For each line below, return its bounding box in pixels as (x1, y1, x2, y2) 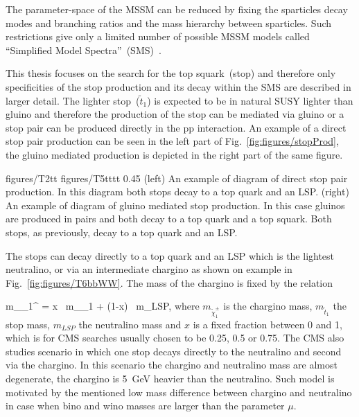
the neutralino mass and (78, 317, 182, 331)
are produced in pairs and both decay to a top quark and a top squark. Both (6, 211, 332, 226)
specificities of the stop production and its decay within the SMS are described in (6, 79, 351, 94)
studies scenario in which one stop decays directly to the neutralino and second (6, 344, 342, 358)
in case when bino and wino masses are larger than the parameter (6, 398, 285, 413)
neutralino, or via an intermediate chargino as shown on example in (6, 262, 292, 276)
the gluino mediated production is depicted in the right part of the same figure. (6, 147, 343, 161)
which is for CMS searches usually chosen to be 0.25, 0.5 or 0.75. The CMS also (6, 330, 344, 345)
